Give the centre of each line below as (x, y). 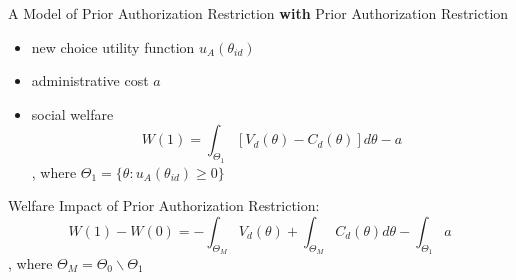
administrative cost (90, 80)
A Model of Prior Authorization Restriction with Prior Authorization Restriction (258, 13)
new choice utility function (113, 46)
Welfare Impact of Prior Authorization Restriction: (164, 205)
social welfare (72, 113)
